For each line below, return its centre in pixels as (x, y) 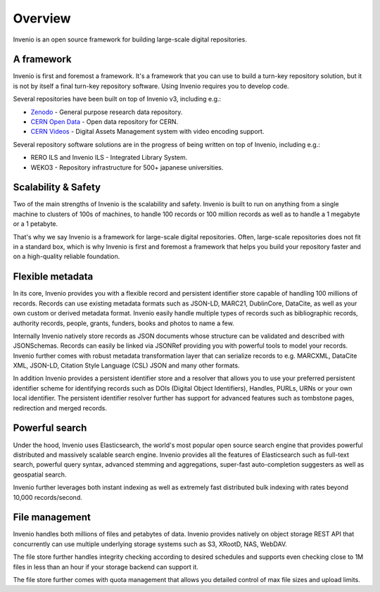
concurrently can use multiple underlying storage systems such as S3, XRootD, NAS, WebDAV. (150, 544)
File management (52, 517)
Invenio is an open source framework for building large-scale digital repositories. (130, 39)
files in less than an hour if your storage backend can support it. (106, 567)
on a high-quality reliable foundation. (66, 256)
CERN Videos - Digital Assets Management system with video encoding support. (147, 132)
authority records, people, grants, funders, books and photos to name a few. (124, 323)
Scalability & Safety (57, 188)
